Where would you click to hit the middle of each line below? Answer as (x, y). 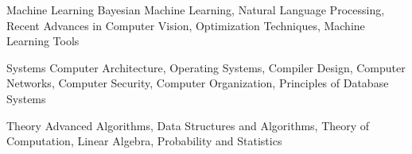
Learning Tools (43, 41)
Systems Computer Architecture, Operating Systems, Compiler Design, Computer (206, 67)
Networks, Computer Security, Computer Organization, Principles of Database (198, 83)
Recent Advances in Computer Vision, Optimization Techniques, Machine (186, 25)
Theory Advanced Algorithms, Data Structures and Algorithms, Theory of (188, 125)
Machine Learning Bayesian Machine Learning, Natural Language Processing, (196, 10)
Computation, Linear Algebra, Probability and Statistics (144, 141)
